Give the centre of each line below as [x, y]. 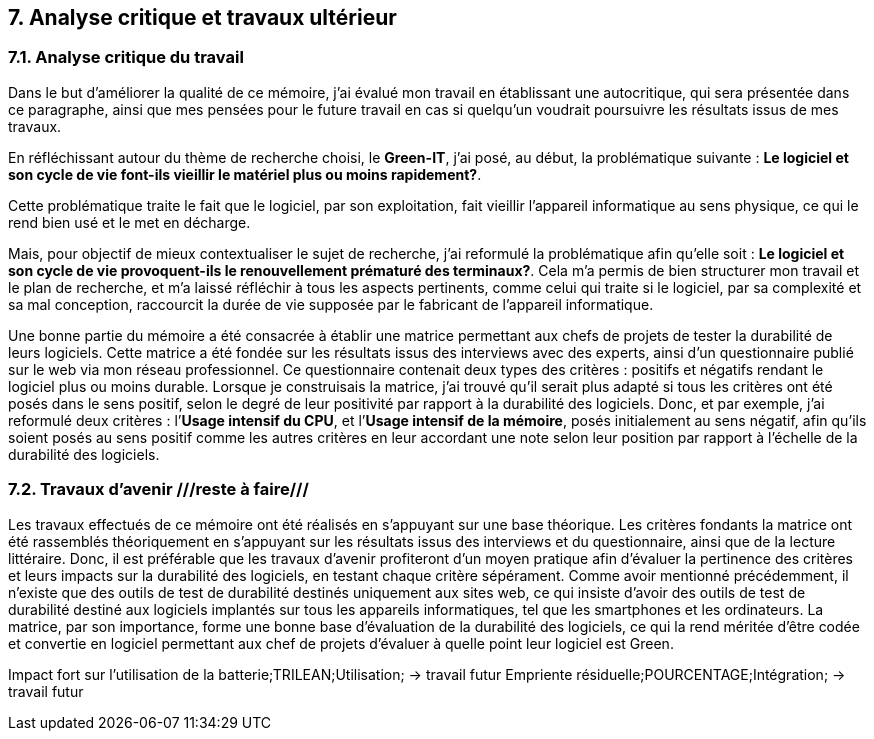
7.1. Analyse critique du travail [126, 57]
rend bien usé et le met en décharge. [129, 222]
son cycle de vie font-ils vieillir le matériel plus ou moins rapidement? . [245, 174]
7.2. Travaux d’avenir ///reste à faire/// [158, 489]
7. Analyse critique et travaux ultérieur [202, 17]
